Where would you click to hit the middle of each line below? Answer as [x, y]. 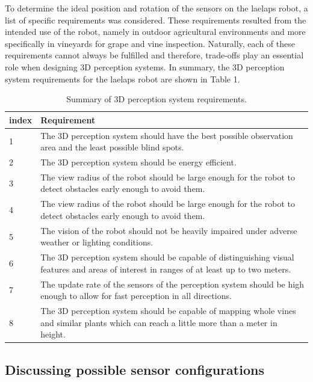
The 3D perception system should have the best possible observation [167, 135]
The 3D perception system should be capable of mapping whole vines [168, 311]
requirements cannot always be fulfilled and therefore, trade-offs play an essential [154, 55]
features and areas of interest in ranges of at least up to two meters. [166, 269]
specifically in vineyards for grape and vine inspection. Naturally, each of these [150, 43]
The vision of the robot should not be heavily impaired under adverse [169, 230]
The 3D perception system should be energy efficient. [138, 162]
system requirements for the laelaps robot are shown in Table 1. [122, 79]
